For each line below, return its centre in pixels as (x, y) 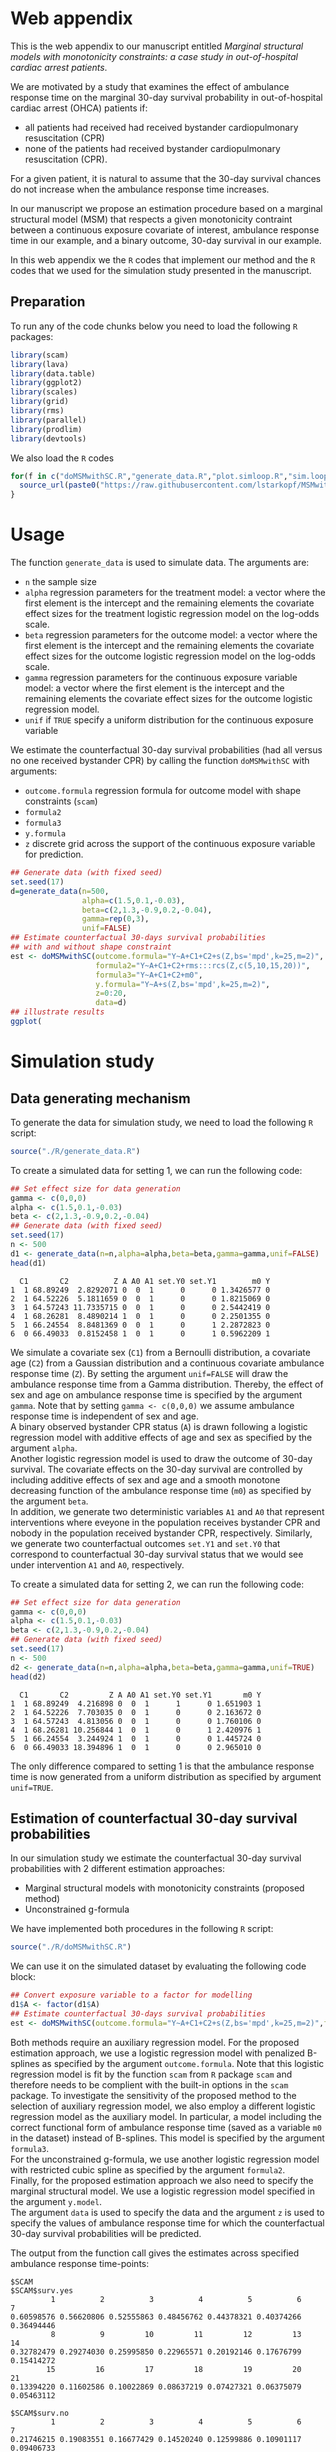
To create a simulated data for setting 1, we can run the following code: (156, 1170)
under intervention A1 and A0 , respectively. (97, 1564)
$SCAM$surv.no (40, 2413)
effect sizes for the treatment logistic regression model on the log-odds (172, 614)
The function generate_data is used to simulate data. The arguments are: (160, 563)
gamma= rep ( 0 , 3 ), (115, 919)
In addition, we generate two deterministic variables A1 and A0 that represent (167, 1511)
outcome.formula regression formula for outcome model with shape (163, 791)
